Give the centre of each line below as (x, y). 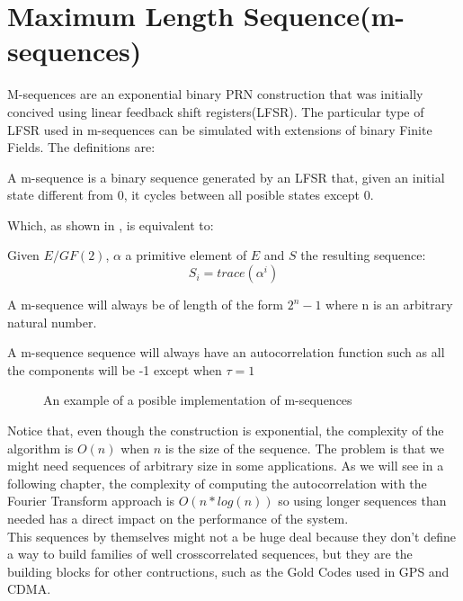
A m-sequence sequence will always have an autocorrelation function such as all (226, 352)
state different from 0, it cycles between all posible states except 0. (191, 195)
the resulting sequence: (363, 255)
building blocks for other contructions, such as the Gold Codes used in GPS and (228, 571)
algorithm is (40, 448)
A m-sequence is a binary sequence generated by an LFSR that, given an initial (226, 177)
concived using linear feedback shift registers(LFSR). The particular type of (216, 111)
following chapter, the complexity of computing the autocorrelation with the (217, 483)
